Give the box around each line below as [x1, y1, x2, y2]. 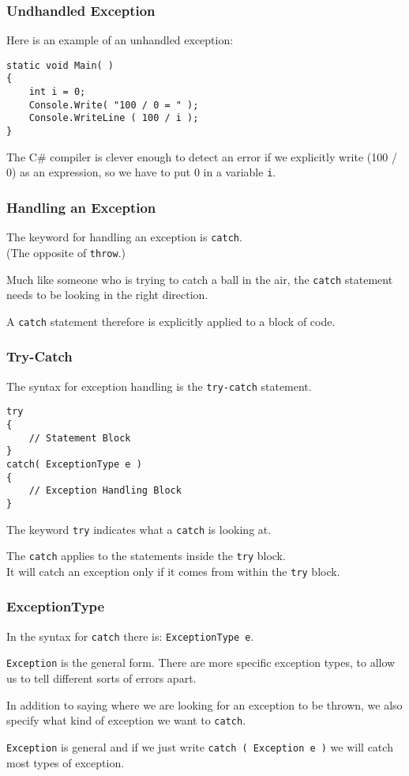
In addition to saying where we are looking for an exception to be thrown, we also [6, 696, 403, 713]
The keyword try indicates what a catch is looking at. [6, 520, 272, 537]
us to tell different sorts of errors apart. [6, 670, 197, 687]
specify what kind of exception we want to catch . [6, 712, 246, 729]
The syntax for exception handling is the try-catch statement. [6, 377, 312, 394]
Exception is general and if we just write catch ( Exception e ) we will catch [6, 738, 393, 755]
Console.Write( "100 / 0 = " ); [28, 99, 199, 111]
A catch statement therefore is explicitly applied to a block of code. [6, 312, 336, 329]
